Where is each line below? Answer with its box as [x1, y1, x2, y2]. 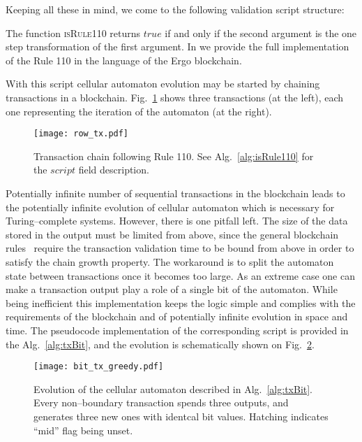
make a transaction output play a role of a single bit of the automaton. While [6, 282, 338, 297]
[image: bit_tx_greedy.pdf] [33, 362, 164, 372]
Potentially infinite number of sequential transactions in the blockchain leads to [6, 186, 345, 200]
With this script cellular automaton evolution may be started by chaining [6, 76, 320, 91]
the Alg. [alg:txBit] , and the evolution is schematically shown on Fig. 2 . [6, 336, 315, 351]
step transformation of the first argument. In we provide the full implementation [6, 39, 349, 54]
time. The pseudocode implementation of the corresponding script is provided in [6, 322, 349, 337]
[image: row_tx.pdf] [33, 129, 129, 139]
